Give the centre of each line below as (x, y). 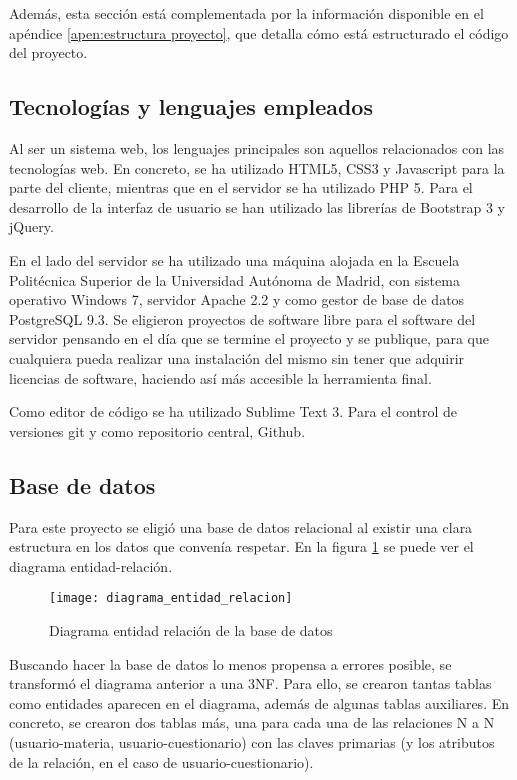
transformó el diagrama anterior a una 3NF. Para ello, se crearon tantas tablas (250, 683)
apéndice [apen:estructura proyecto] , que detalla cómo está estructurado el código (259, 32)
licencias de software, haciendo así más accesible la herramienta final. (220, 377)
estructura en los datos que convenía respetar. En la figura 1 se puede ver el (241, 546)
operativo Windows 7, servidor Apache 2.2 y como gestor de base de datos (237, 299)
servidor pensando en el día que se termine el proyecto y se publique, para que (249, 338)
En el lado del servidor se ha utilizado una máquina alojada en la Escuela (234, 259)
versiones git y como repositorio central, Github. (157, 430)
